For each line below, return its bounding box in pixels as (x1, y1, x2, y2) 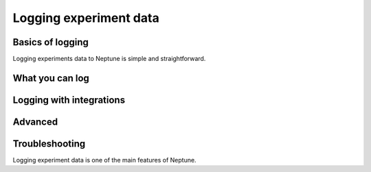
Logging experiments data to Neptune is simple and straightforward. (12, 55, 206, 63)
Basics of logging (12, 36, 89, 48)
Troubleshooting (12, 138, 86, 149)
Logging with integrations (12, 94, 126, 106)
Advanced (12, 116, 58, 127)
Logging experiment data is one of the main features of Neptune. (12, 156, 196, 164)
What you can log (12, 72, 89, 84)
